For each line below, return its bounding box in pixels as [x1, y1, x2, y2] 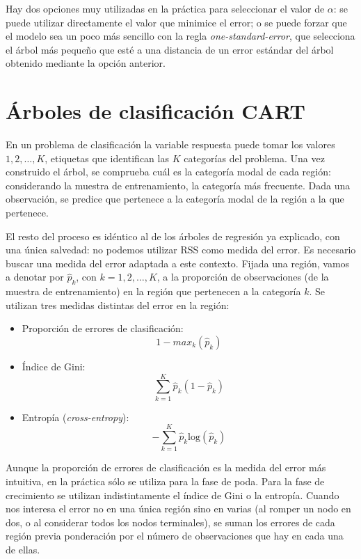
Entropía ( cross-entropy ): [22, 409, 129, 424]
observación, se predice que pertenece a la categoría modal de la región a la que [6, 191, 344, 206]
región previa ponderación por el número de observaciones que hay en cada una [6, 528, 344, 543]
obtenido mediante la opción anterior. [6, 56, 166, 70]
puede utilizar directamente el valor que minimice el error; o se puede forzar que [6, 15, 347, 29]
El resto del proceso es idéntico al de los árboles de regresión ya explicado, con [6, 228, 340, 243]
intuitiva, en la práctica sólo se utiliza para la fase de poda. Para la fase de [6, 474, 325, 489]
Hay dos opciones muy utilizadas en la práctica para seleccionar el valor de [6, 1, 325, 15]
